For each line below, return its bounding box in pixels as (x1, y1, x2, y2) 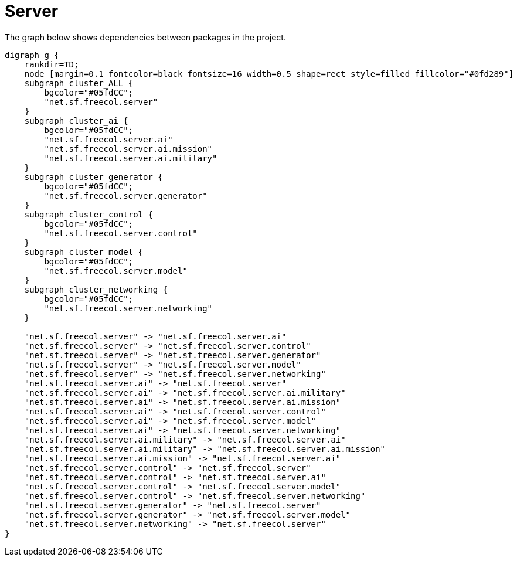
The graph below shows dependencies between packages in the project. (5, 32, 286, 42)
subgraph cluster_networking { (24, 284, 168, 294)
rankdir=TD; (24, 59, 79, 69)
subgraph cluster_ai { (24, 115, 128, 125)
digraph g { (5, 50, 59, 60)
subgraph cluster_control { (24, 209, 153, 219)
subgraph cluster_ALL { (24, 78, 134, 88)
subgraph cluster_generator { (24, 172, 163, 182)
